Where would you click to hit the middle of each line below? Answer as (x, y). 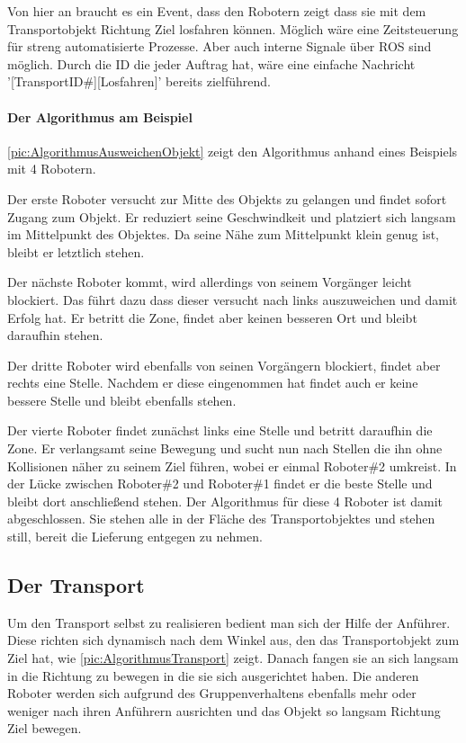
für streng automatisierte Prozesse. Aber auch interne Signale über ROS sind (220, 46)
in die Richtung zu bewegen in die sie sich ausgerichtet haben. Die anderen (213, 675)
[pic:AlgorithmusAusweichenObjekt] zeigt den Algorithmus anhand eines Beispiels (233, 151)
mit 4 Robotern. (52, 169)
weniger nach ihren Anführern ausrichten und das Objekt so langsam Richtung (224, 710)
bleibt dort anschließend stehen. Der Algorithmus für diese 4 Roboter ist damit (225, 501)
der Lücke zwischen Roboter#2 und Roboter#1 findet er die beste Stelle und (220, 483)
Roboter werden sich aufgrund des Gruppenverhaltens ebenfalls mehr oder (212, 693)
